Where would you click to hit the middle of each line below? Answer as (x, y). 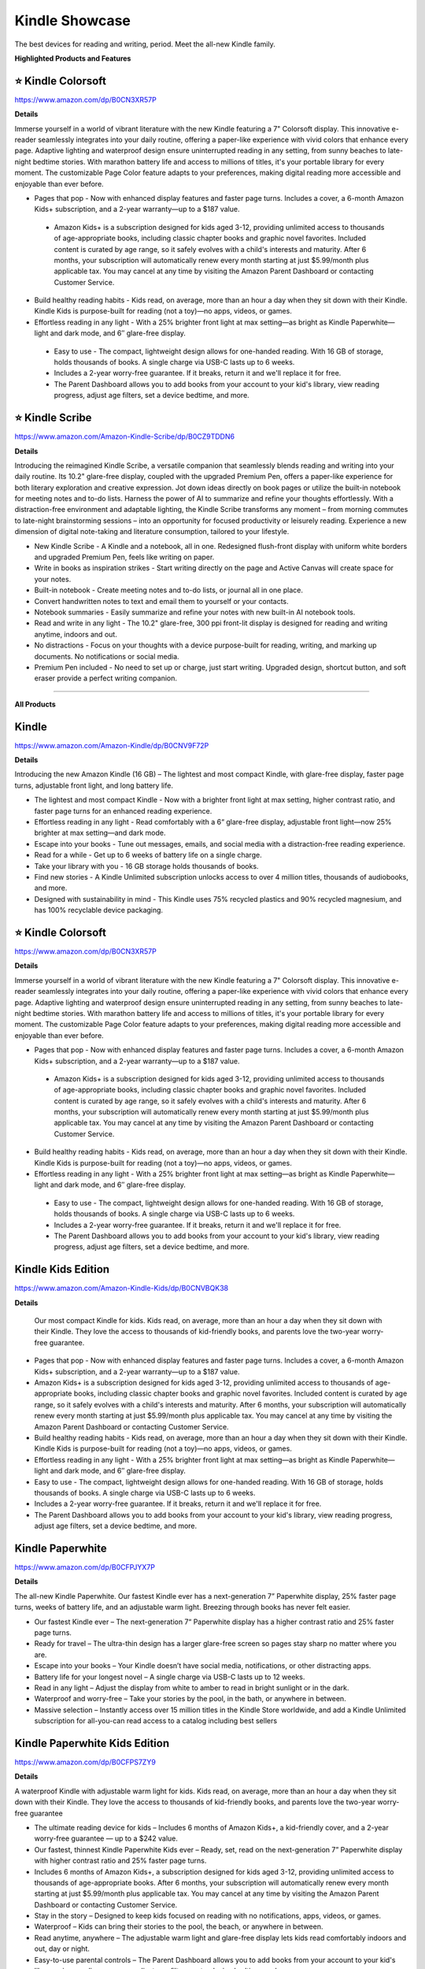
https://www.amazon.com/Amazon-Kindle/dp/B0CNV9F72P (112, 745)
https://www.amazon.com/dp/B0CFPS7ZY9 (85, 1762)
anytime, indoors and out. (76, 634)
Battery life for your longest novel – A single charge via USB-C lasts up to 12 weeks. (170, 1677)
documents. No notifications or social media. (107, 656)
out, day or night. (62, 1949)
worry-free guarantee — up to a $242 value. (106, 1838)
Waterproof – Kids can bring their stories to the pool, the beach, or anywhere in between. (179, 1926)
